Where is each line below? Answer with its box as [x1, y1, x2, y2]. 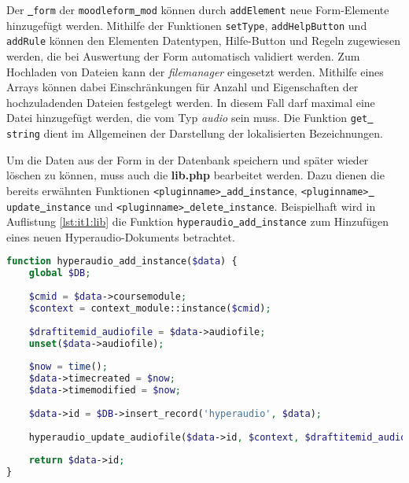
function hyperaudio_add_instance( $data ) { [6, 256, 238, 267]
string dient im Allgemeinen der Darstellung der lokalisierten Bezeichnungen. [6, 125, 383, 141]
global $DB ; [28, 267, 91, 279]
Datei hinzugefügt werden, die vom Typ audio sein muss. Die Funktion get [6, 109, 368, 126]
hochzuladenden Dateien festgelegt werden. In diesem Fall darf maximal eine [6, 94, 375, 110]
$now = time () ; [28, 361, 108, 373]
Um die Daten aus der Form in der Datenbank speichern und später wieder [6, 151, 369, 168]
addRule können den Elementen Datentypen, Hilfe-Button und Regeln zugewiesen [6, 32, 400, 49]
